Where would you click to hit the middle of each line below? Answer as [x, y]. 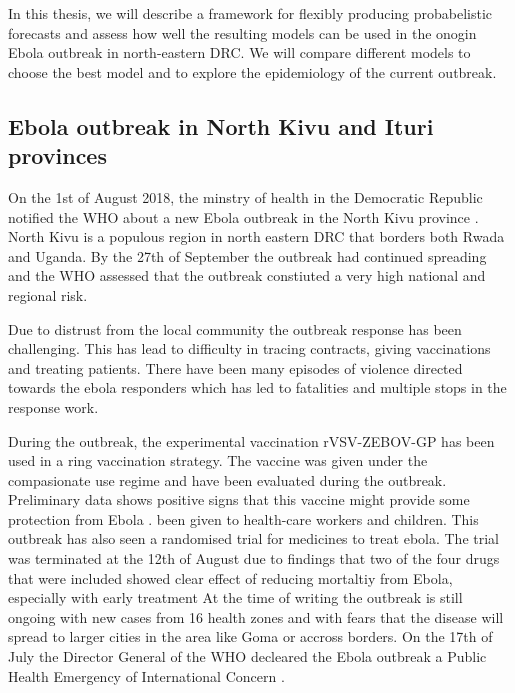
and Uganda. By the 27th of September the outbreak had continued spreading [247, 255]
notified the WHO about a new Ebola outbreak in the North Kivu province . [243, 216]
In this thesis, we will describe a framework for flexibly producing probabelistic [250, 13]
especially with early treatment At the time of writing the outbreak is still [235, 597]
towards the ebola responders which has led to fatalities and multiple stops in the [257, 387]
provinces [57, 155]
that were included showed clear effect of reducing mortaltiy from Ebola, [230, 577]
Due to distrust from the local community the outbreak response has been [235, 328]
